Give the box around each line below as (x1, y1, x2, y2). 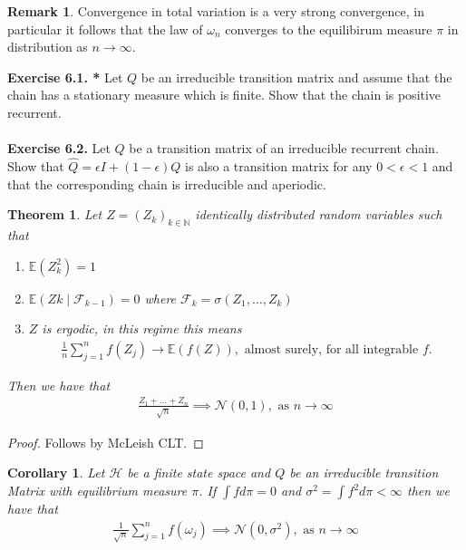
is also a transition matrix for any (185, 156, 373, 175)
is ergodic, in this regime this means (42, 319, 242, 338)
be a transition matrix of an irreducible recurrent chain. (129, 139, 439, 158)
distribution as (7, 37, 88, 56)
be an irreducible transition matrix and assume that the (141, 67, 452, 86)
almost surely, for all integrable (244, 343, 419, 356)
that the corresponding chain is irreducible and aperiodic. (7, 174, 326, 193)
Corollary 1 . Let (7, 463, 105, 482)
